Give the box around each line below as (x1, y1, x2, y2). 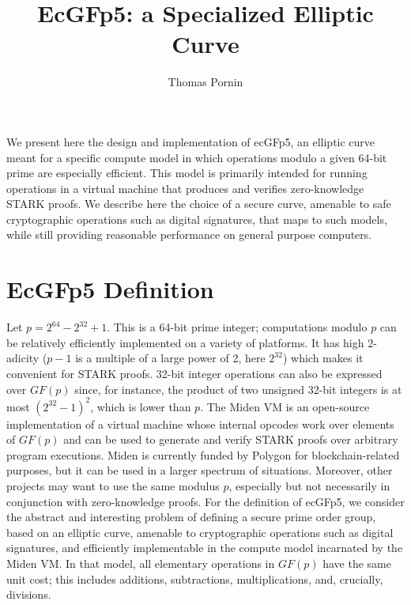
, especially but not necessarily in (228, 478, 390, 494)
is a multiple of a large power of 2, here (75, 350, 266, 366)
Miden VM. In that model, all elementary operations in (6, 555, 275, 571)
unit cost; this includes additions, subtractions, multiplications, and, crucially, (6, 570, 383, 587)
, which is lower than (90, 398, 191, 414)
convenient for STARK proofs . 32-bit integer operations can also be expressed (6, 365, 383, 381)
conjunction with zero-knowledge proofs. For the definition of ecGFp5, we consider (6, 493, 405, 509)
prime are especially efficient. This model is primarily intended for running (6, 164, 368, 181)
